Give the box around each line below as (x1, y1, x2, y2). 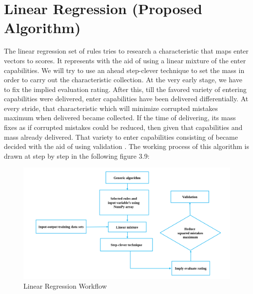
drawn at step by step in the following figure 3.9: (4, 150, 150, 161)
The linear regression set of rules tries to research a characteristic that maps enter (4, 46, 249, 56)
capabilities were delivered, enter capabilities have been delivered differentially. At (4, 93, 249, 104)
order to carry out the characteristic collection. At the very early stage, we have (4, 74, 242, 85)
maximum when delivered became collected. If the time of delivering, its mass (4, 112, 236, 123)
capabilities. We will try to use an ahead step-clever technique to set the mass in (4, 65, 245, 75)
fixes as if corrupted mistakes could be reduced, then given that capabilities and (4, 122, 243, 132)
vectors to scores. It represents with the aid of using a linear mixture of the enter (4, 55, 246, 65)
